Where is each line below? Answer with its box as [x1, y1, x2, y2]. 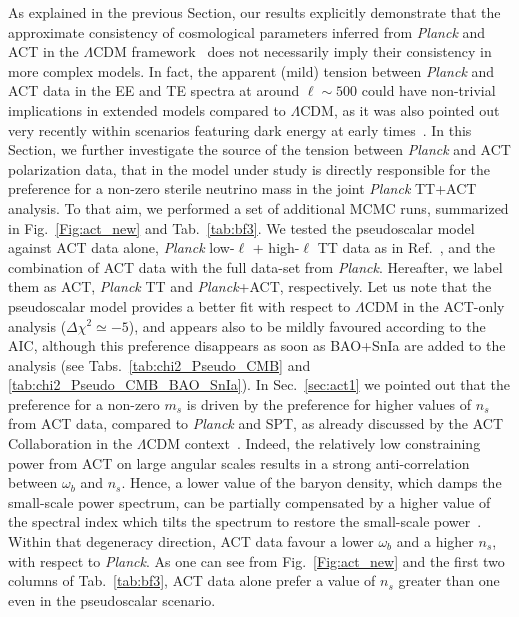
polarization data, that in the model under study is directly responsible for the [8, 158, 491, 179]
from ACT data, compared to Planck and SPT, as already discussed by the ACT [8, 413, 504, 434]
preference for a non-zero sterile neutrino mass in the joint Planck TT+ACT [8, 178, 477, 199]
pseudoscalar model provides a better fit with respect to [8, 295, 351, 316]
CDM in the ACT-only [364, 295, 505, 316]
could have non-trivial [361, 80, 496, 101]
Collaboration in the [8, 433, 133, 454]
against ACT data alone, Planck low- [8, 237, 235, 258]
